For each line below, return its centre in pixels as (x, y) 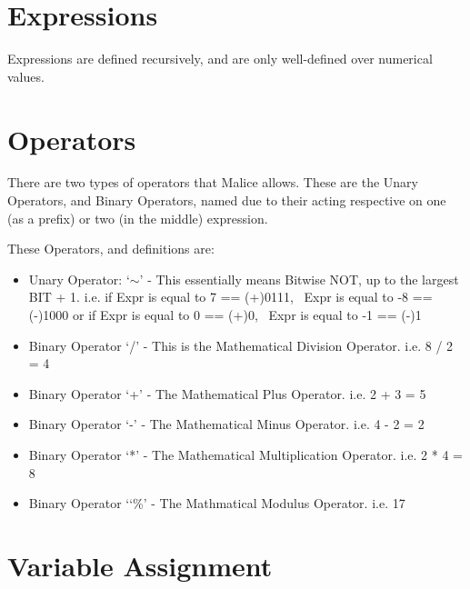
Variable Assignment (140, 565)
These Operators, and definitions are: (111, 249)
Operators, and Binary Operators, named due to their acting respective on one (227, 200)
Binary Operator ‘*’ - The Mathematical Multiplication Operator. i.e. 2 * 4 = (245, 454)
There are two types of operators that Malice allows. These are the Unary (213, 182)
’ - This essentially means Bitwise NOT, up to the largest (299, 279)
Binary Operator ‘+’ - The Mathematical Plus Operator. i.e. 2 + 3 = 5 (227, 393)
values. (26, 76)
